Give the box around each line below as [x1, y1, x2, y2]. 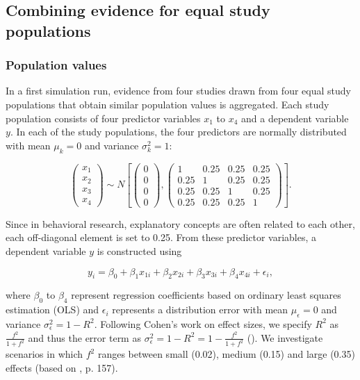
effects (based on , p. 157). [6, 361, 118, 375]
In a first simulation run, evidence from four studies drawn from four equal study [6, 83, 351, 98]
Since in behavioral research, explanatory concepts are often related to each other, [6, 216, 355, 231]
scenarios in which [6, 347, 83, 361]
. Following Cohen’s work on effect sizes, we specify [94, 316, 312, 331]
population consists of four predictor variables [6, 110, 201, 125]
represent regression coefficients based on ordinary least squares [71, 288, 341, 302]
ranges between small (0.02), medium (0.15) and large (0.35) [97, 347, 355, 361]
